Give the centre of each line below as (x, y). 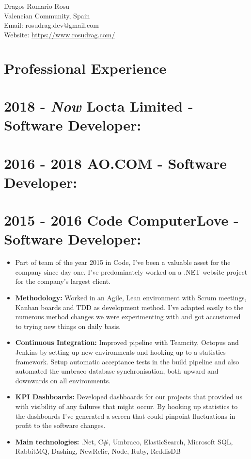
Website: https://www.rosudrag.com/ (60, 34)
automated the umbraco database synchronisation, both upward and (117, 371)
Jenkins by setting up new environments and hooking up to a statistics (120, 352)
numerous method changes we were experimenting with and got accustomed (128, 317)
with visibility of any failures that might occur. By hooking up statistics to (126, 406)
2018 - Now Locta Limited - (99, 106)
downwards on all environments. (63, 380)
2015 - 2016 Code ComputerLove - (121, 220)
